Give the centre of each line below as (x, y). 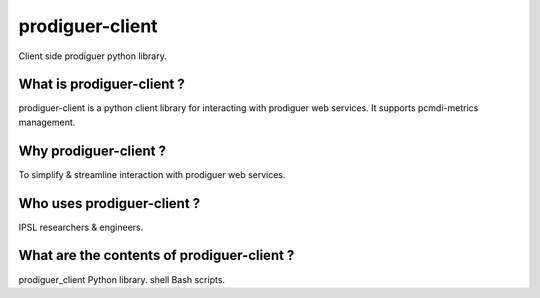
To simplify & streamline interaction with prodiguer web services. (152, 174)
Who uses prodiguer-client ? (109, 203)
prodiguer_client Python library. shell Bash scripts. (121, 279)
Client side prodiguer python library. (92, 56)
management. (47, 122)
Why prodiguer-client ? (92, 150)
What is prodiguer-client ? (101, 84)
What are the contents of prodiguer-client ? (156, 255)
